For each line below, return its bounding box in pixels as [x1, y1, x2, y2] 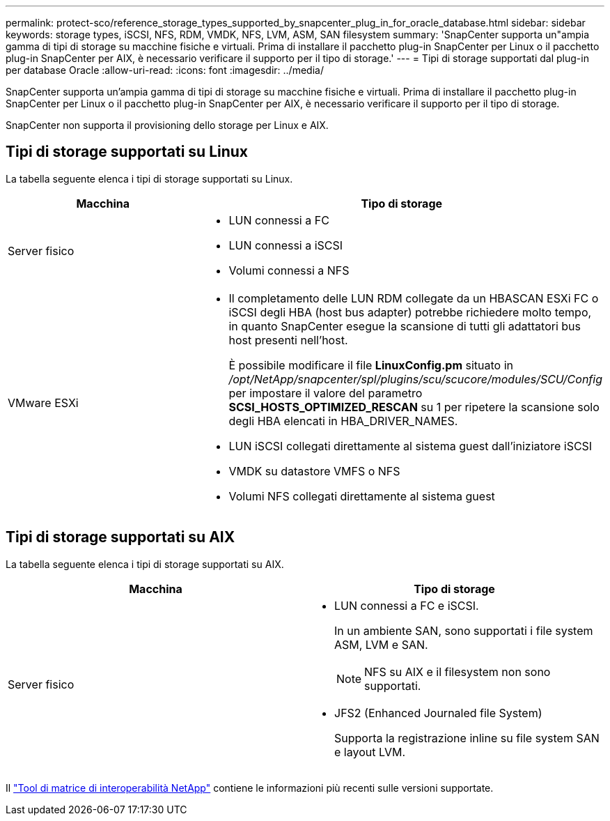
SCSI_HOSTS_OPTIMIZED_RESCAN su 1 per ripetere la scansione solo [228, 399, 600, 414]
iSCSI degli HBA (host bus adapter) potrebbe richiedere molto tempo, [228, 305, 592, 319]
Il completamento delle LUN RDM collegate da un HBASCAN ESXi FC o [228, 291, 599, 305]
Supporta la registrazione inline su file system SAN [334, 730, 600, 745]
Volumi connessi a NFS [228, 263, 350, 277]
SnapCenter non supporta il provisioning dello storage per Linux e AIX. [6, 119, 329, 131]
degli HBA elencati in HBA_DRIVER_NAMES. [228, 413, 458, 428]
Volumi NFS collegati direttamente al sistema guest [228, 489, 495, 503]
